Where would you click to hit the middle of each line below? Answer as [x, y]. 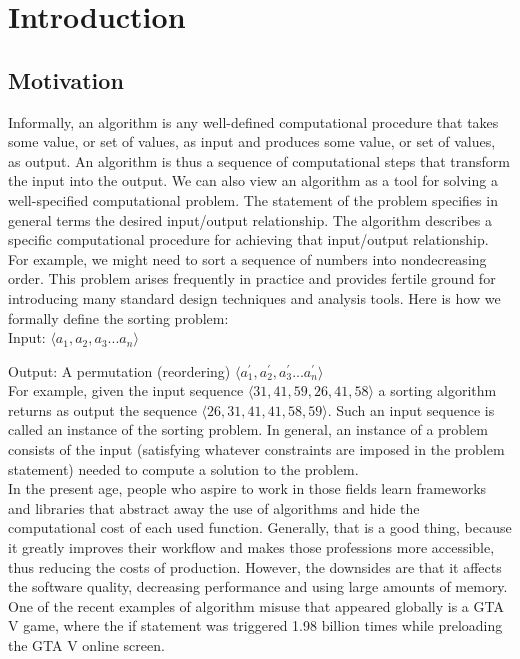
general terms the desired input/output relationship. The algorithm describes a [250, 219]
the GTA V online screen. [86, 645]
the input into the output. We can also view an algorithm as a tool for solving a [253, 180]
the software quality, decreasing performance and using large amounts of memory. [258, 586]
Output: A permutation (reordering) [119, 370]
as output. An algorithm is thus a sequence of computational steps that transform [259, 160]
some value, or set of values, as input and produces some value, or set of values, [252, 141]
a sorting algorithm [437, 390]
